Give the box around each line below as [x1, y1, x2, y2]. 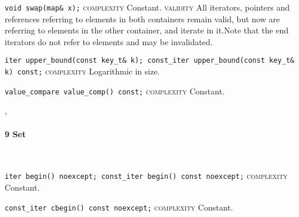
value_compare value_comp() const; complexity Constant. [5, 84, 225, 97]
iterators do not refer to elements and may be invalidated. [5, 35, 213, 48]
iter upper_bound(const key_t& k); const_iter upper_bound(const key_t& [5, 56, 294, 65]
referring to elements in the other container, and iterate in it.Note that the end [5, 24, 289, 36]
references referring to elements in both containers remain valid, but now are [5, 12, 280, 25]
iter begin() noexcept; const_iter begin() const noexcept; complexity [5, 169, 288, 182]
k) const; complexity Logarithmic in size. [5, 65, 160, 77]
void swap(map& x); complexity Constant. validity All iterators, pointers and [5, 1, 290, 13]
